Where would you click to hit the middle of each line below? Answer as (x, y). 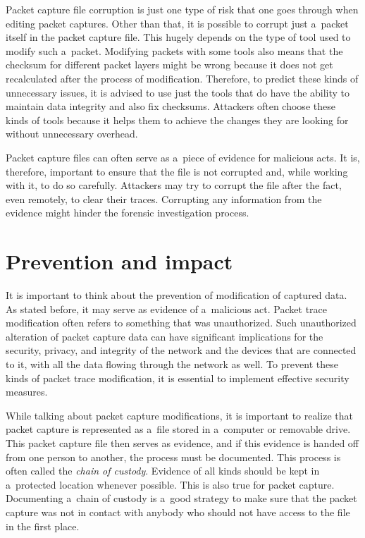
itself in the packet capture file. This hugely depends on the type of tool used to (178, 37)
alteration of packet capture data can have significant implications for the (165, 336)
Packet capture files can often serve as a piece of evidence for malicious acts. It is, (183, 157)
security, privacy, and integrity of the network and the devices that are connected (181, 350)
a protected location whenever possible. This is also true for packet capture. (170, 484)
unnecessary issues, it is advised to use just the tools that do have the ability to (178, 92)
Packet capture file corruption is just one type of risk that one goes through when (182, 9)
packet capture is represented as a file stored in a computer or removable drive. (178, 429)
